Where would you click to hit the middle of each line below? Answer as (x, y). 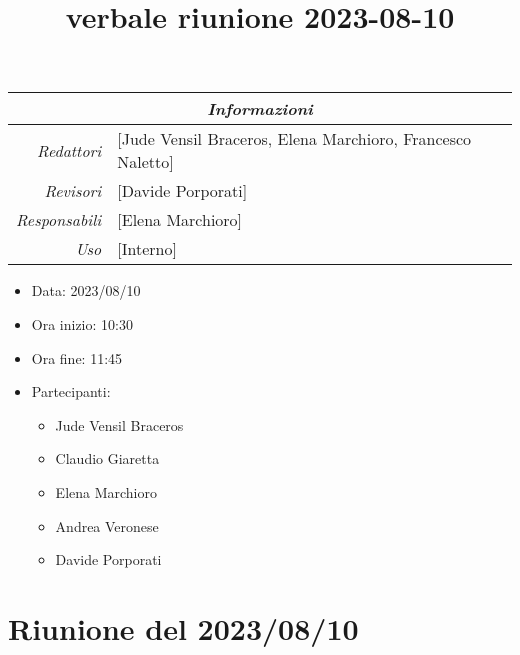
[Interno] (147, 249)
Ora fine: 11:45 (77, 357)
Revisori (73, 191)
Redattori (69, 150)
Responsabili (59, 220)
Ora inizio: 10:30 (82, 323)
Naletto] (145, 162)
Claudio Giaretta (107, 458)
